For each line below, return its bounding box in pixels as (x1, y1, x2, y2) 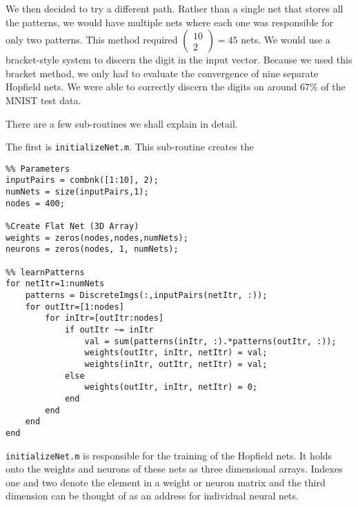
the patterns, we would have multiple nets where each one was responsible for (6, 14, 333, 29)
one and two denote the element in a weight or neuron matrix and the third (6, 475, 326, 489)
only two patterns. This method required (6, 32, 178, 47)
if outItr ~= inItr (64, 325, 154, 335)
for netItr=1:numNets (6, 279, 105, 289)
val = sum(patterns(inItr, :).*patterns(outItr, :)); (84, 336, 337, 346)
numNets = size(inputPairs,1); (6, 187, 149, 197)
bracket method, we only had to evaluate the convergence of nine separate (6, 66, 319, 80)
